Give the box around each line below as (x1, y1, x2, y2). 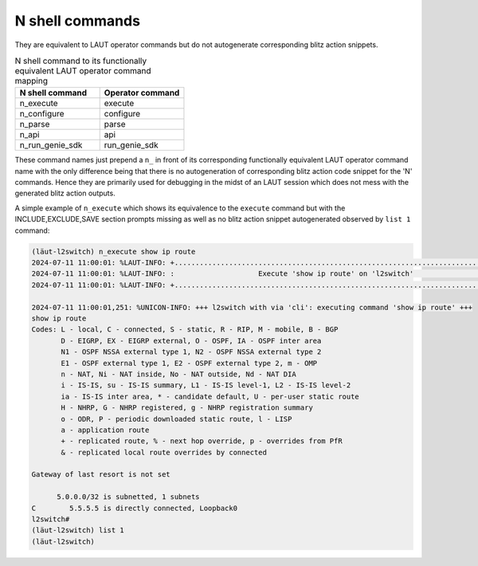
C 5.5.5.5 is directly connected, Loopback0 (31, 503, 238, 513)
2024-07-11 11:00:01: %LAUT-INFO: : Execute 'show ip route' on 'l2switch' (31, 269, 414, 278)
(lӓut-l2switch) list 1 (31, 526, 125, 535)
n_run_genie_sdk (19, 140, 83, 151)
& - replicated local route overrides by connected (61, 447, 267, 457)
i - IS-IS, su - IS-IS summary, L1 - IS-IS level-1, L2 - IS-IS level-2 (61, 381, 351, 390)
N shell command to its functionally (14, 56, 147, 67)
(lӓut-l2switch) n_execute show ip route (31, 247, 196, 256)
